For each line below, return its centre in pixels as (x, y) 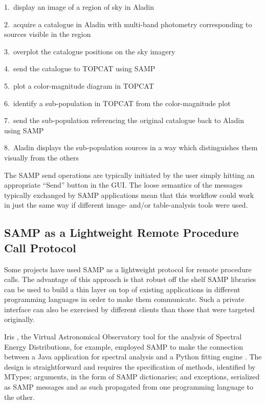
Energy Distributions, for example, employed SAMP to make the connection (124, 346)
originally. (19, 319)
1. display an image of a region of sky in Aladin (79, 7)
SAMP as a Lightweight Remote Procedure (121, 233)
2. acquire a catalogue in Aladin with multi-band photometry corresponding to (128, 24)
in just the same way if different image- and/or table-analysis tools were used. (126, 205)
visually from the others (42, 157)
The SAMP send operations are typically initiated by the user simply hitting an (129, 175)
